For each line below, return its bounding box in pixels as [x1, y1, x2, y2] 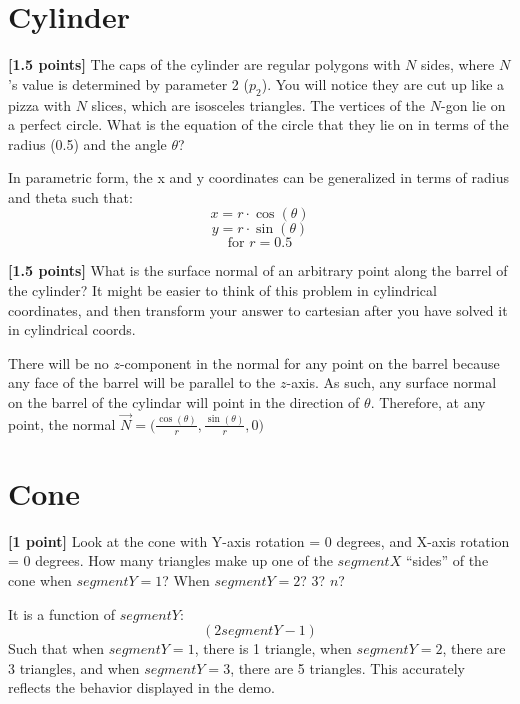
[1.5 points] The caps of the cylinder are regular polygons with [8, 54, 401, 75]
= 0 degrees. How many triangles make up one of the [8, 550, 333, 571]
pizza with [8, 94, 71, 115]
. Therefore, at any [370, 392, 486, 413]
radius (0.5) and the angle [8, 133, 167, 154]
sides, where [421, 54, 495, 75]
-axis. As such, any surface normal [286, 372, 497, 393]
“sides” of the [405, 550, 489, 571]
